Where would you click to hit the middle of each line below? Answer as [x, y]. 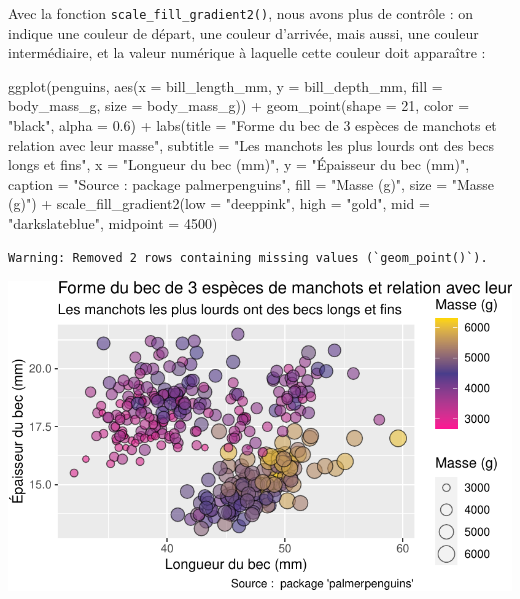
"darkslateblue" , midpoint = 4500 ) [113, 223]
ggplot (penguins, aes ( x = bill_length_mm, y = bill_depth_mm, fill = [225, 85]
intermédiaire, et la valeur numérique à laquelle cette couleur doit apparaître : [247, 52]
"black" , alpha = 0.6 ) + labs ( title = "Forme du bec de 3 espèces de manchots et [252, 125]
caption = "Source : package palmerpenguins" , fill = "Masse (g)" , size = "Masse [251, 183]
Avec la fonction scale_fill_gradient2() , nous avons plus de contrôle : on [240, 13]
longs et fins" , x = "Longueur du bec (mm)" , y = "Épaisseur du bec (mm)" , [239, 164]
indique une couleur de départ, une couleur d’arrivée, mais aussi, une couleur [243, 32]
